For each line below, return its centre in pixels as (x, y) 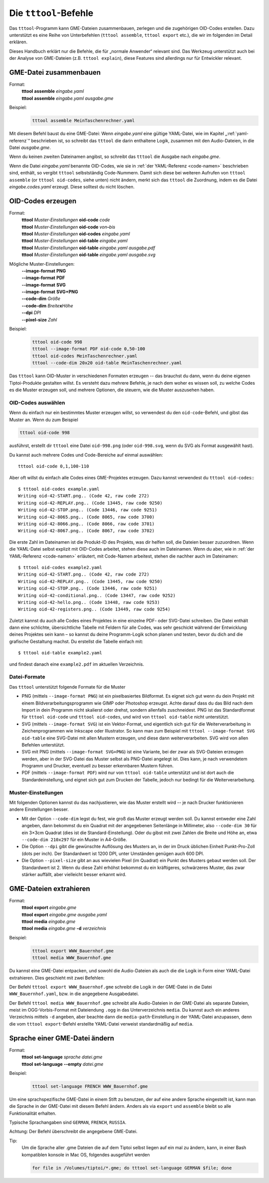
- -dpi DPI (31, 313)
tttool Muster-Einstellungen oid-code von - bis (68, 227)
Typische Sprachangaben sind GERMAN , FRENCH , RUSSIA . (68, 1122)
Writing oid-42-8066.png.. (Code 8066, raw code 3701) (86, 524)
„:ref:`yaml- (237, 134)
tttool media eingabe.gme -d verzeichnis (64, 928)
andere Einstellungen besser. (39, 809)
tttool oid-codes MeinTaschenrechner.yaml (85, 356)
